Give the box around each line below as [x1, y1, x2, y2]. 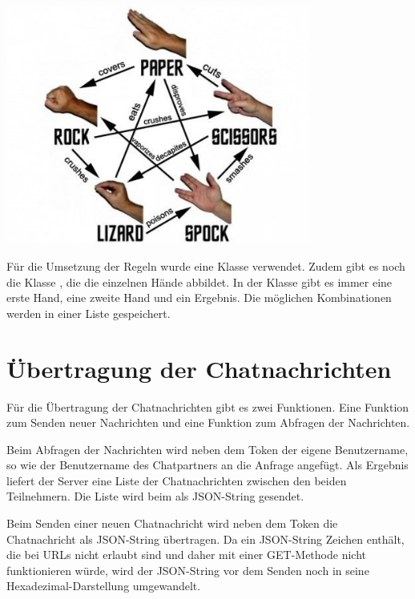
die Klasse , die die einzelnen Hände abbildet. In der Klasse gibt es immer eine [6, 273, 393, 290]
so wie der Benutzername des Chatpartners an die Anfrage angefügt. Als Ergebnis [6, 456, 409, 473]
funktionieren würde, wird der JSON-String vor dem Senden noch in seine [6, 561, 369, 578]
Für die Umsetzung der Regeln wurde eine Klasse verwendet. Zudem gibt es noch [6, 258, 405, 274]
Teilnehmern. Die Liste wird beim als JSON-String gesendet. [6, 488, 304, 505]
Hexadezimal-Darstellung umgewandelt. [6, 577, 201, 594]
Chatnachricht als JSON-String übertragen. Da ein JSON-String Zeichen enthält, [6, 530, 405, 547]
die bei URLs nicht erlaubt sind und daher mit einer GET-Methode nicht [6, 546, 366, 563]
